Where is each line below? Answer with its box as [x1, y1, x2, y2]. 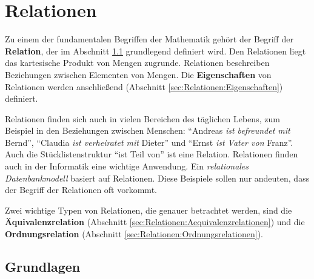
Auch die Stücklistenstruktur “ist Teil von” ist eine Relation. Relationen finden [5, 148, 298, 160]
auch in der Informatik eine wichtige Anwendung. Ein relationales [5, 160, 249, 172]
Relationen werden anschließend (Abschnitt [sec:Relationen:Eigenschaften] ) [5, 80, 283, 93]
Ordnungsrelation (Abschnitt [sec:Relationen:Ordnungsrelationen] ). [5, 228, 264, 240]
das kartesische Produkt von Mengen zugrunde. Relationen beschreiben [5, 56, 270, 69]
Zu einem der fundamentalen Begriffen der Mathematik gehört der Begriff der [5, 33, 293, 45]
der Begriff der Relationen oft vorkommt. [5, 183, 157, 196]
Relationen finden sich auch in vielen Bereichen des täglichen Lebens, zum [5, 112, 280, 125]
